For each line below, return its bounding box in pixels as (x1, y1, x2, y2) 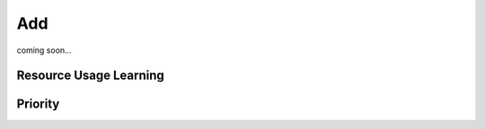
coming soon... (16, 45, 72, 56)
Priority (16, 97, 60, 112)
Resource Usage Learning (16, 68, 165, 83)
